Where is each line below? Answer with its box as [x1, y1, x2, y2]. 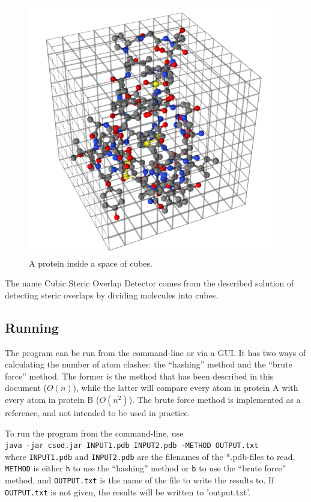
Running [5, 318, 59, 336]
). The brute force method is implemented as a [128, 393, 301, 405]
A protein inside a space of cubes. [29, 256, 152, 269]
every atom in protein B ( [5, 393, 100, 405]
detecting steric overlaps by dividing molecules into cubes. [5, 288, 219, 301]
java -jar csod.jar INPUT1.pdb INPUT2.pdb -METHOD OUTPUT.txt [5, 441, 259, 450]
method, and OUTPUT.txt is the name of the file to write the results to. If [5, 474, 274, 486]
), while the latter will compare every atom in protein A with [73, 381, 298, 394]
